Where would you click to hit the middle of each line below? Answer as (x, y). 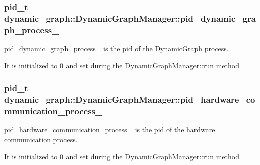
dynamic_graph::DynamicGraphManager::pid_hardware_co (130, 99)
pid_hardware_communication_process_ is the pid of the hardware (110, 130)
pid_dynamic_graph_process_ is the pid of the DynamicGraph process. (116, 49)
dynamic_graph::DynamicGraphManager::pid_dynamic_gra (130, 18)
